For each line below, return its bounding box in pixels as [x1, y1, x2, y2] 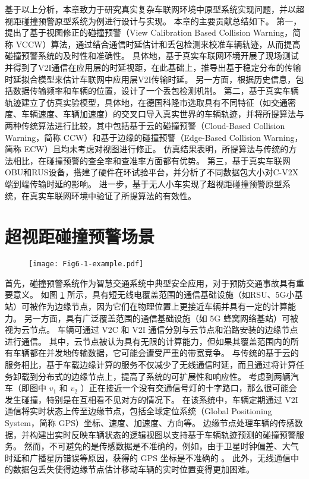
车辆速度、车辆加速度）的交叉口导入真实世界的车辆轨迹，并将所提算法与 [21, 108, 304, 120]
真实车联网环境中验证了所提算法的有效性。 [29, 189, 196, 201]
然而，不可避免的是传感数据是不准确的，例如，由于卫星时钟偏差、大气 [24, 440, 299, 452]
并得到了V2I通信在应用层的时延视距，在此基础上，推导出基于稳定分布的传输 [5, 61, 301, 73]
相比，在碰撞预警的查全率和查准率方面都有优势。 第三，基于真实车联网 [12, 154, 291, 166]
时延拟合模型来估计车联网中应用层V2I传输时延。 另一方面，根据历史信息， [5, 73, 296, 85]
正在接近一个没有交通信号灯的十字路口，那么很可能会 [89, 382, 297, 394]
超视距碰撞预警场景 [5, 224, 155, 248]
